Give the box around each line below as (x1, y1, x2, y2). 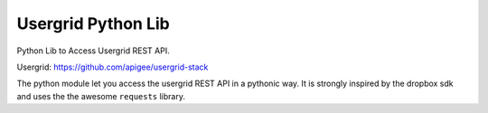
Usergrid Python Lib (16, 14, 171, 33)
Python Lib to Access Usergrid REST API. (16, 45, 171, 56)
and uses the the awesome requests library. (16, 90, 185, 101)
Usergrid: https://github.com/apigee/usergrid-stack (16, 61, 209, 72)
